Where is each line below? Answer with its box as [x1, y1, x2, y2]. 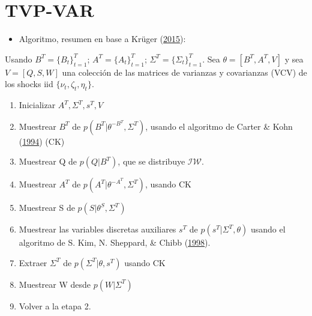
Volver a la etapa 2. [19, 299, 91, 312]
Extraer [19, 256, 47, 269]
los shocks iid [5, 77, 53, 90]
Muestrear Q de [19, 155, 77, 168]
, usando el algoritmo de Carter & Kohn [145, 120, 293, 132]
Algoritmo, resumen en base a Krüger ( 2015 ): [19, 32, 186, 45]
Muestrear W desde [19, 278, 91, 290]
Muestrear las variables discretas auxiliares [19, 223, 176, 235]
